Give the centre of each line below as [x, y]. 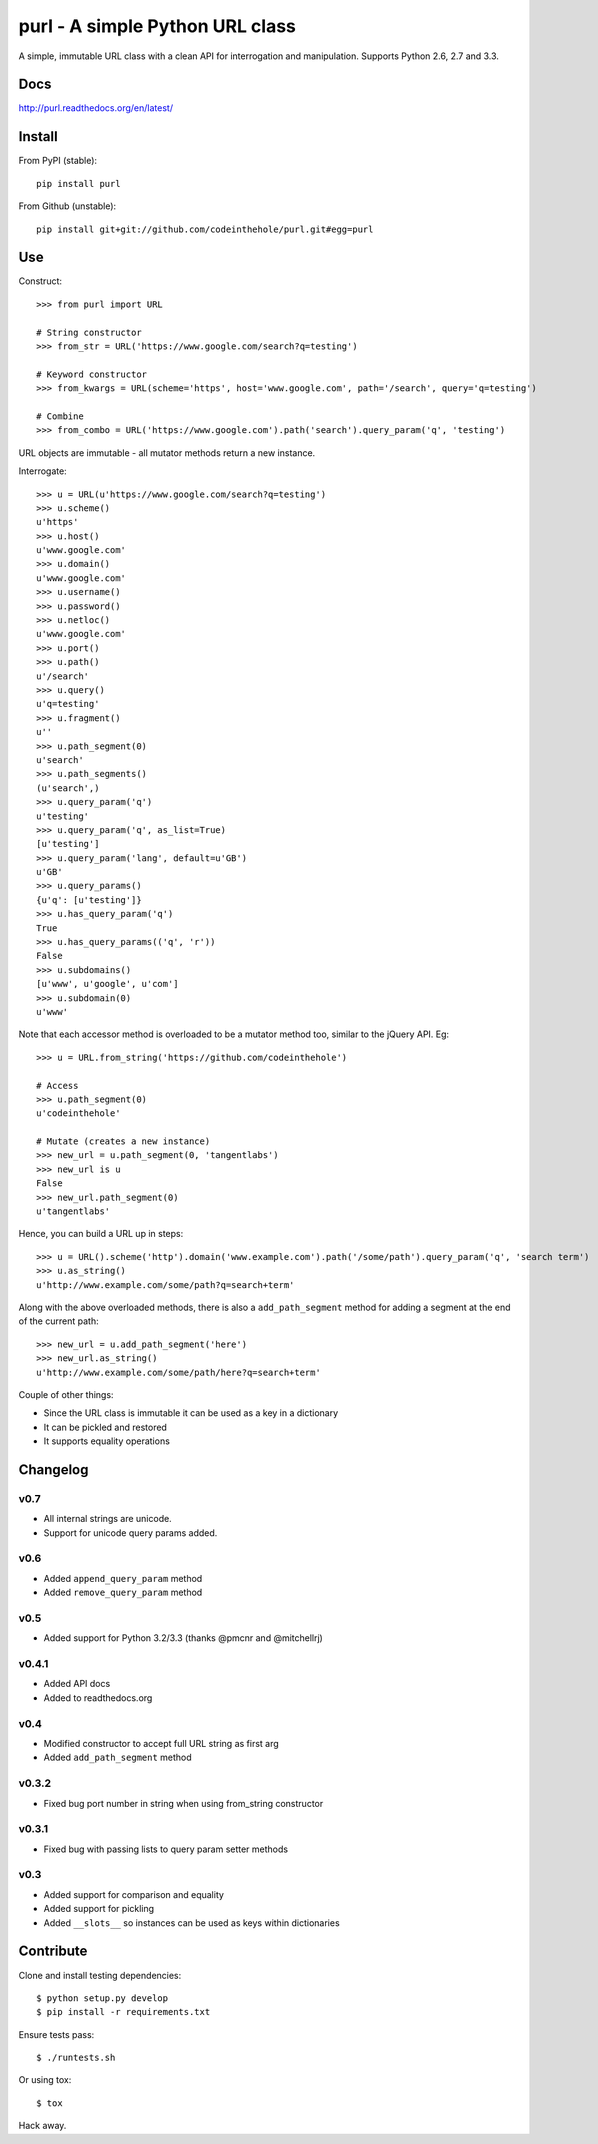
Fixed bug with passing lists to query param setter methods [166, 1849]
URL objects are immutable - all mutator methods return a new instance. [167, 452]
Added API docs [77, 1684]
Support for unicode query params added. [130, 1532]
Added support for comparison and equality [134, 1894]
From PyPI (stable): [58, 161]
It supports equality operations [106, 1441]
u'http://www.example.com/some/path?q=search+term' [165, 1284]
